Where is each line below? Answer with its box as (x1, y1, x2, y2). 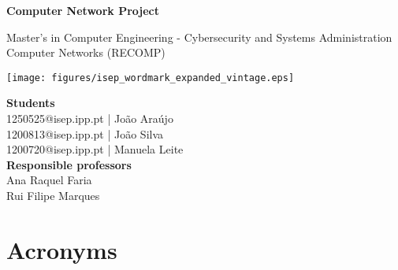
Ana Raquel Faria (6, 172, 92, 188)
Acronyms (6, 233, 117, 265)
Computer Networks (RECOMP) (6, 44, 166, 61)
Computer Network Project (6, 2, 159, 18)
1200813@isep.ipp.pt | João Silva (6, 125, 164, 142)
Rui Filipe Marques (6, 187, 100, 203)
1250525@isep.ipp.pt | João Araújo (6, 110, 173, 127)
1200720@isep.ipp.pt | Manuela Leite (6, 141, 184, 157)
